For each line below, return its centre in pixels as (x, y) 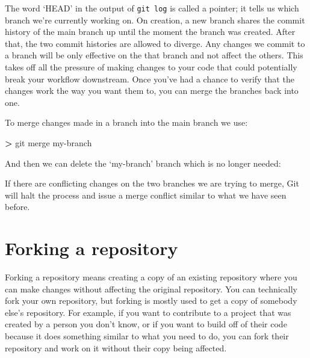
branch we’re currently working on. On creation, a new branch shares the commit (155, 20)
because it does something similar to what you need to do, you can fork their (147, 336)
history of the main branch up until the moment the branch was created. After (150, 32)
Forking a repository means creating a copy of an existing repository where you (151, 277)
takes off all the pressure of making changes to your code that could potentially (151, 67)
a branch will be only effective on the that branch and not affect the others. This (154, 55)
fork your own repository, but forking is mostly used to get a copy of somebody (151, 301)
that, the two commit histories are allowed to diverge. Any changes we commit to (155, 43)
